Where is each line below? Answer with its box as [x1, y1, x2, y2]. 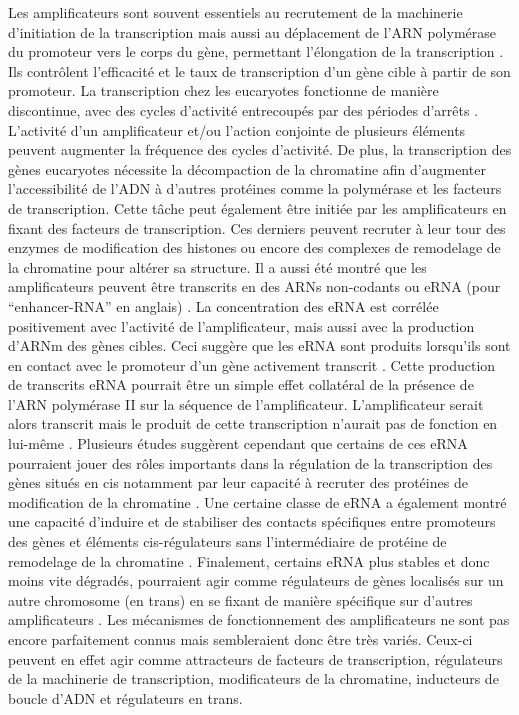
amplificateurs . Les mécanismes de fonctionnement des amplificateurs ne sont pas [8, 609, 510, 630]
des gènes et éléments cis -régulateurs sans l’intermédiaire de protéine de [8, 531, 447, 552]
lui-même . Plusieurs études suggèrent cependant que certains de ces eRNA [8, 433, 468, 454]
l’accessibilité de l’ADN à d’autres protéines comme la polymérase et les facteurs [8, 178, 502, 199]
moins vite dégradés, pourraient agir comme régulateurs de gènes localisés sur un [8, 570, 504, 591]
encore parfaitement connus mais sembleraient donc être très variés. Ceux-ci [8, 629, 473, 649]
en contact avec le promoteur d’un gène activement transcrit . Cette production [8, 354, 496, 375]
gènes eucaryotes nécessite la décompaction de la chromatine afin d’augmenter [8, 158, 486, 179]
